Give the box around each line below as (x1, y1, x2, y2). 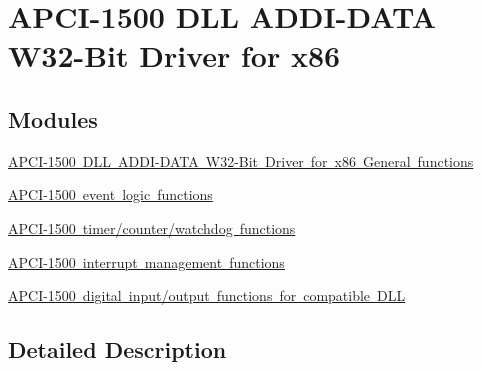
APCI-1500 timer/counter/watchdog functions (8, 217, 296, 238)
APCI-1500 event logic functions (8, 184, 213, 205)
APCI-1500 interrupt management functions (8, 251, 285, 272)
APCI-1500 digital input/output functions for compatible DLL (8, 285, 406, 306)
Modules (8, 103, 98, 134)
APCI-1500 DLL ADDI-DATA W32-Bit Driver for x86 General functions (8, 150, 474, 171)
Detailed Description (8, 334, 227, 365)
